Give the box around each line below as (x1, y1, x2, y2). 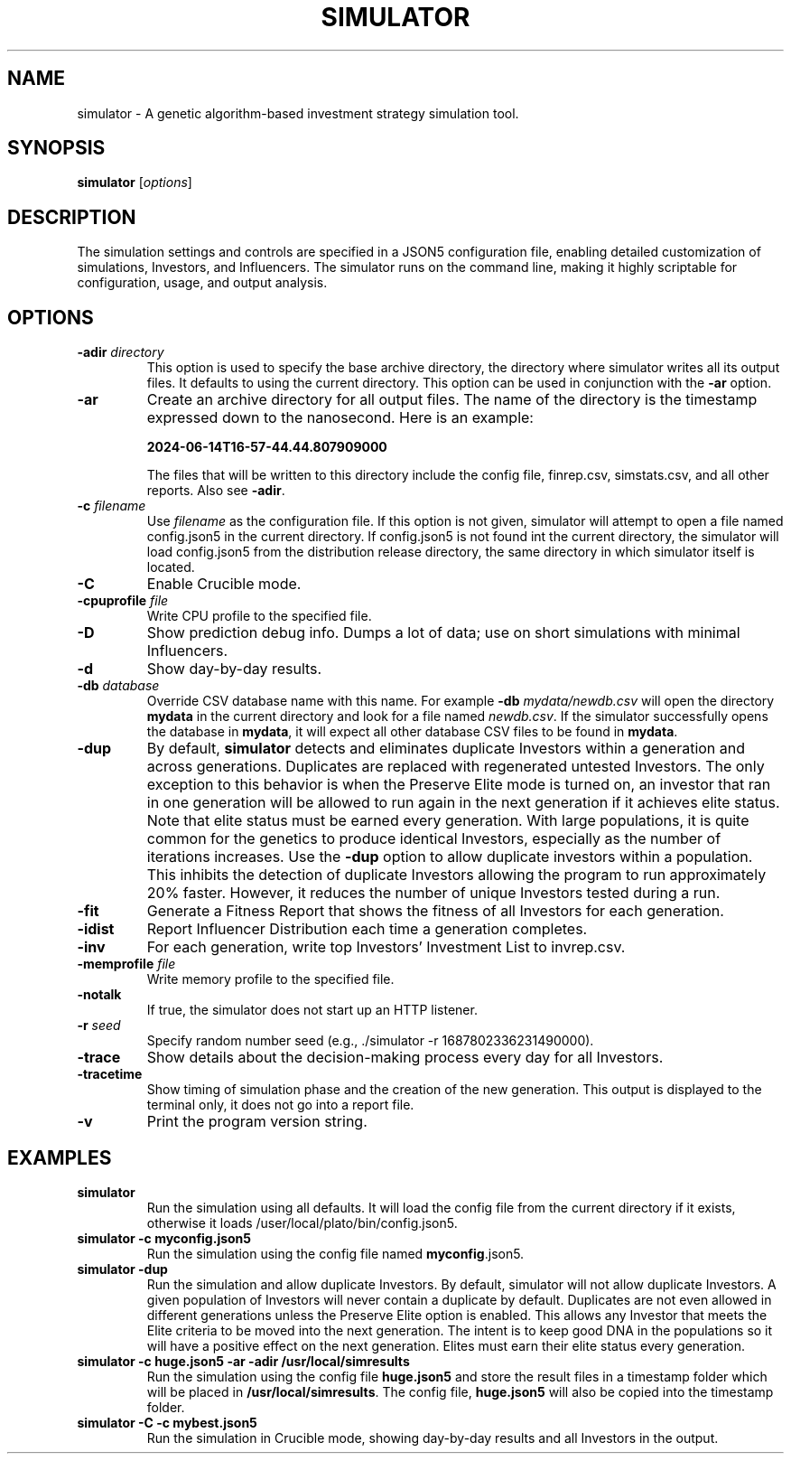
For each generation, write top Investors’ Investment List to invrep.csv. (146, 938, 626, 957)
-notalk (77, 987, 122, 1003)
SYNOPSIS (7, 136, 106, 160)
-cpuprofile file (77, 593, 169, 609)
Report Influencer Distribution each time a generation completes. (146, 920, 588, 939)
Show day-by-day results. (146, 660, 322, 679)
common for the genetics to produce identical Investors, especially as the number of (146, 829, 721, 848)
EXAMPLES (7, 1146, 112, 1169)
